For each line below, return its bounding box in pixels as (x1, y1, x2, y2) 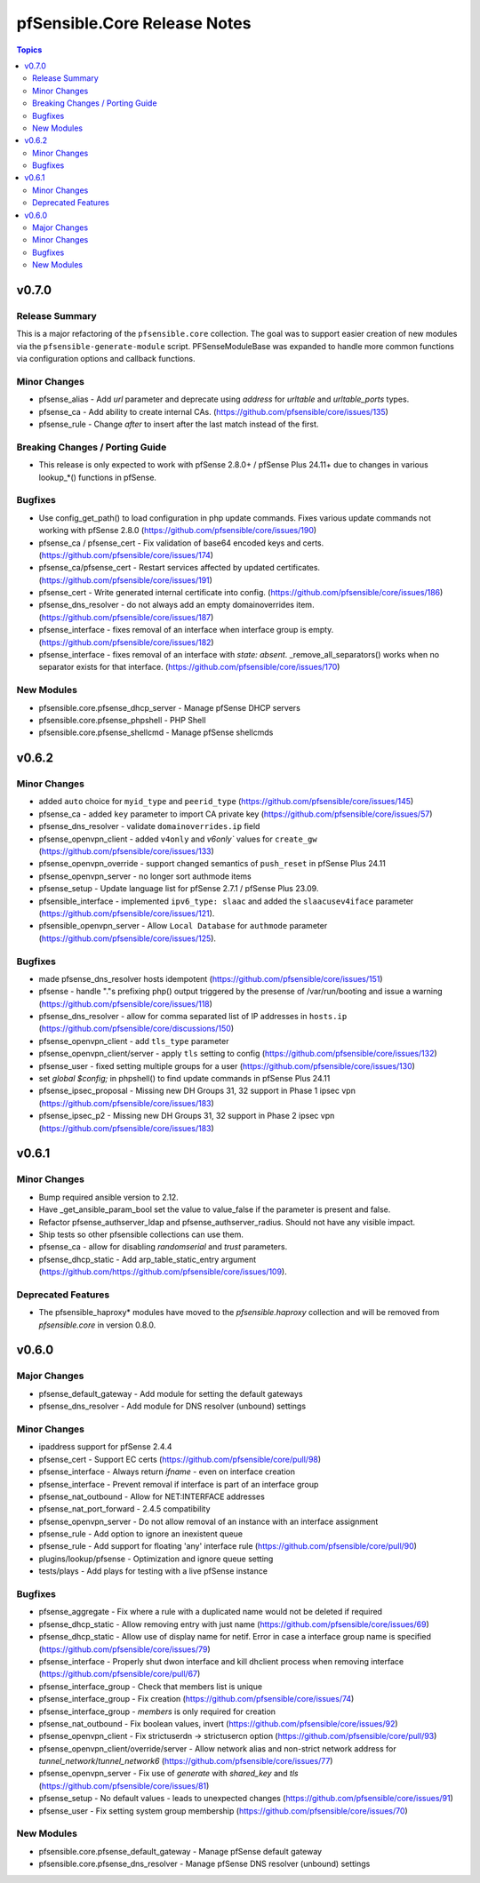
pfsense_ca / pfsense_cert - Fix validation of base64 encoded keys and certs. (38, 538, 324, 548)
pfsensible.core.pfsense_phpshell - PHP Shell (38, 714, 206, 725)
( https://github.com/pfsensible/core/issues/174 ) (38, 549, 213, 560)
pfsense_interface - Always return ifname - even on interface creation (38, 1466, 295, 1477)
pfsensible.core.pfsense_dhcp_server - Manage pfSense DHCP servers (38, 702, 301, 713)
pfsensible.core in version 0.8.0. (38, 1320, 156, 1330)
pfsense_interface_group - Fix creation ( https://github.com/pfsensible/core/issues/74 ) (38, 1694, 355, 1704)
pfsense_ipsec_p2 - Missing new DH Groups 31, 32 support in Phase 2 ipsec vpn (38, 1111, 335, 1121)
